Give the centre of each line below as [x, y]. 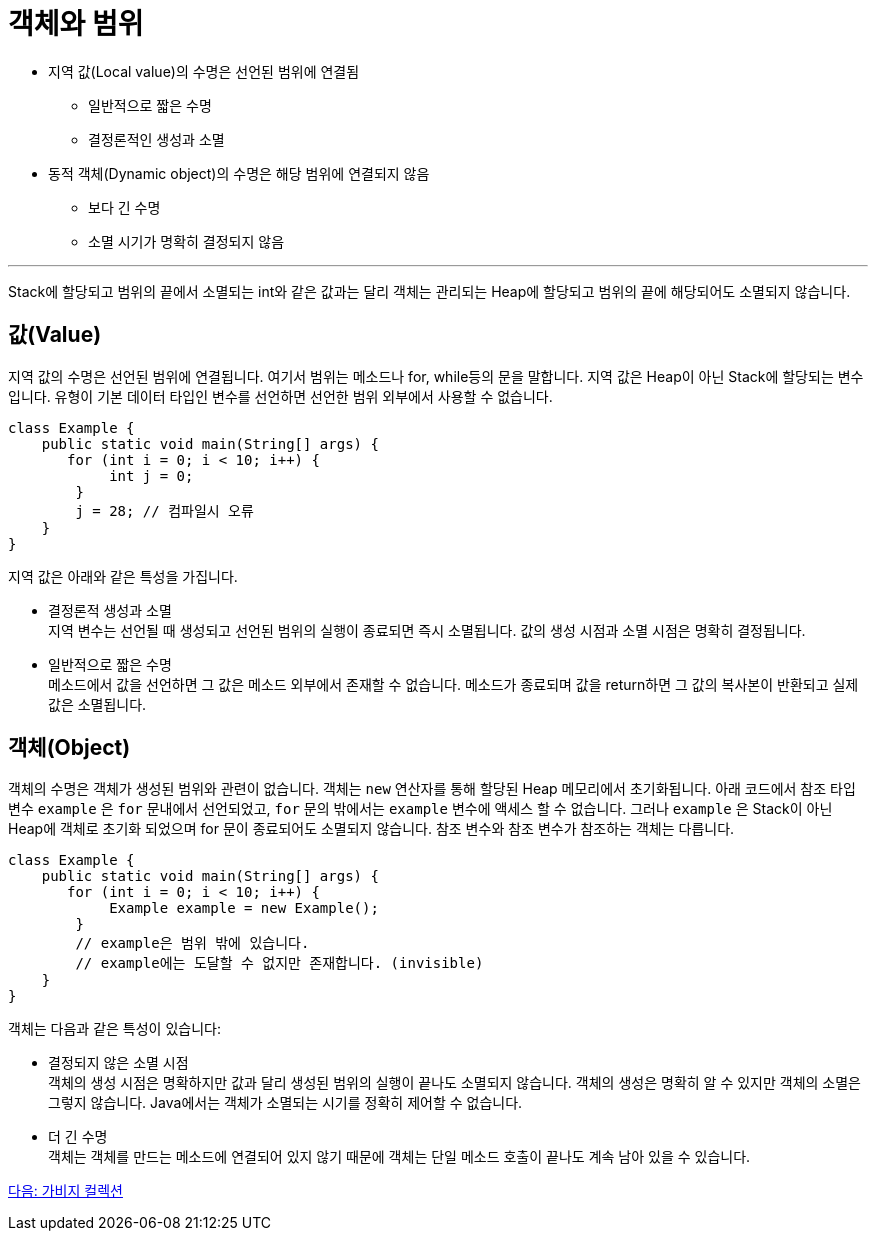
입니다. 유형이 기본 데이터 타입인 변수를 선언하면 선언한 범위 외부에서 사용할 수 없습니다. [280, 396]
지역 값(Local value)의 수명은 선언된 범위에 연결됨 [204, 71]
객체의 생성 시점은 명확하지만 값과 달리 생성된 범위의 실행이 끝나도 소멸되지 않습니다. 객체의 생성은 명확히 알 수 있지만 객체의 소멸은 [455, 1083]
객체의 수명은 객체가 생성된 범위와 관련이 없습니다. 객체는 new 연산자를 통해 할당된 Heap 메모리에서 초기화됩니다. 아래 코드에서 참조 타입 [432, 789]
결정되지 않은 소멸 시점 [118, 1063]
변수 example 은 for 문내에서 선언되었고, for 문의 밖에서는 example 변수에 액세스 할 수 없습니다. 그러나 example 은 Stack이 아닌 [420, 809]
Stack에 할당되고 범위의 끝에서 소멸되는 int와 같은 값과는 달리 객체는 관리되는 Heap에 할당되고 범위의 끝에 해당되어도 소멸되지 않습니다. [429, 291]
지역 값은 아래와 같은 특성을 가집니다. [123, 576]
